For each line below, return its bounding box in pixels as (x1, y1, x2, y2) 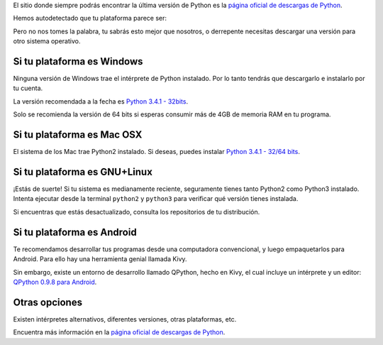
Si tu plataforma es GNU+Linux (13, 165, 152, 177)
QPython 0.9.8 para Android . (13, 278, 97, 286)
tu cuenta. (13, 84, 43, 92)
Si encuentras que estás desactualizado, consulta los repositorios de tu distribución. (13, 207, 260, 216)
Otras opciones (13, 296, 83, 308)
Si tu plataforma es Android (13, 226, 138, 238)
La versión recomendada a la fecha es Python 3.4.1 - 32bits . (13, 97, 188, 106)
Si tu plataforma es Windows (13, 55, 143, 67)
